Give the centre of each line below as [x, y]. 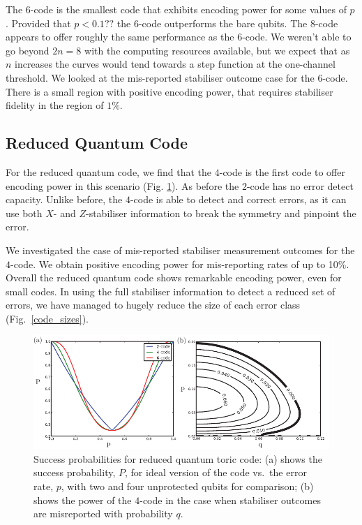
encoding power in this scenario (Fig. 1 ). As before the [122, 185]
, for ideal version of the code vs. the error [216, 472]
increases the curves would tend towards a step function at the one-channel [175, 64]
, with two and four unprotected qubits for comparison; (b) [187, 486]
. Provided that [38, 23]
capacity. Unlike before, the [64, 199]
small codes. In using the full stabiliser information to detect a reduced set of [171, 291]
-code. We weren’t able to [297, 37]
